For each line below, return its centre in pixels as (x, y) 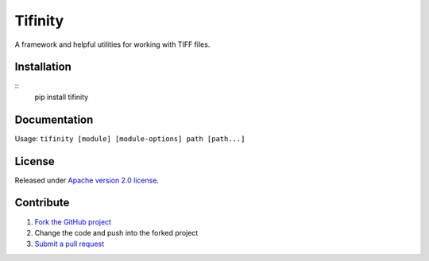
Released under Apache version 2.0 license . (87, 180)
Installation (43, 67)
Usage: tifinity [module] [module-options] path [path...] (130, 138)
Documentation (54, 119)
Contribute (42, 203)
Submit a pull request (70, 244)
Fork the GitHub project (73, 221)
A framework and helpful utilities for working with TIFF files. (112, 44)
